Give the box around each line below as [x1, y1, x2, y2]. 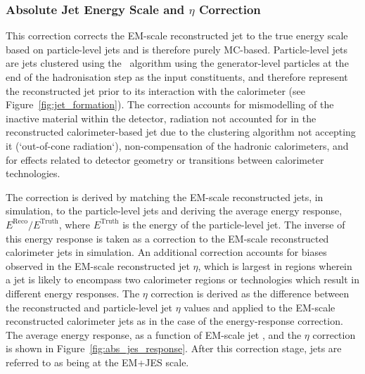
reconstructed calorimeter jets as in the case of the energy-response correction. [6, 314, 343, 328]
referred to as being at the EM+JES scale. [6, 354, 189, 369]
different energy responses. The [6, 285, 140, 300]
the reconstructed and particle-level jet [6, 299, 173, 314]
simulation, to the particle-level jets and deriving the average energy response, [6, 203, 342, 218]
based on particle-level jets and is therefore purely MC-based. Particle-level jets [6, 41, 348, 56]
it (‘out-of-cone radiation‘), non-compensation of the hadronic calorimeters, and [6, 138, 349, 153]
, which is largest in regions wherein [198, 258, 352, 273]
